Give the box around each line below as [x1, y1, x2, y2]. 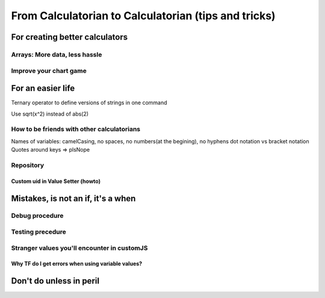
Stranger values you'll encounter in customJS [11, 244, 148, 252]
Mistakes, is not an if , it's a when [11, 193, 136, 203]
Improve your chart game [11, 66, 87, 75]
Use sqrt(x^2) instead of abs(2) [11, 110, 89, 117]
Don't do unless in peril [11, 276, 99, 286]
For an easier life [11, 83, 75, 93]
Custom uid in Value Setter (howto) [11, 178, 101, 185]
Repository [11, 161, 45, 169]
